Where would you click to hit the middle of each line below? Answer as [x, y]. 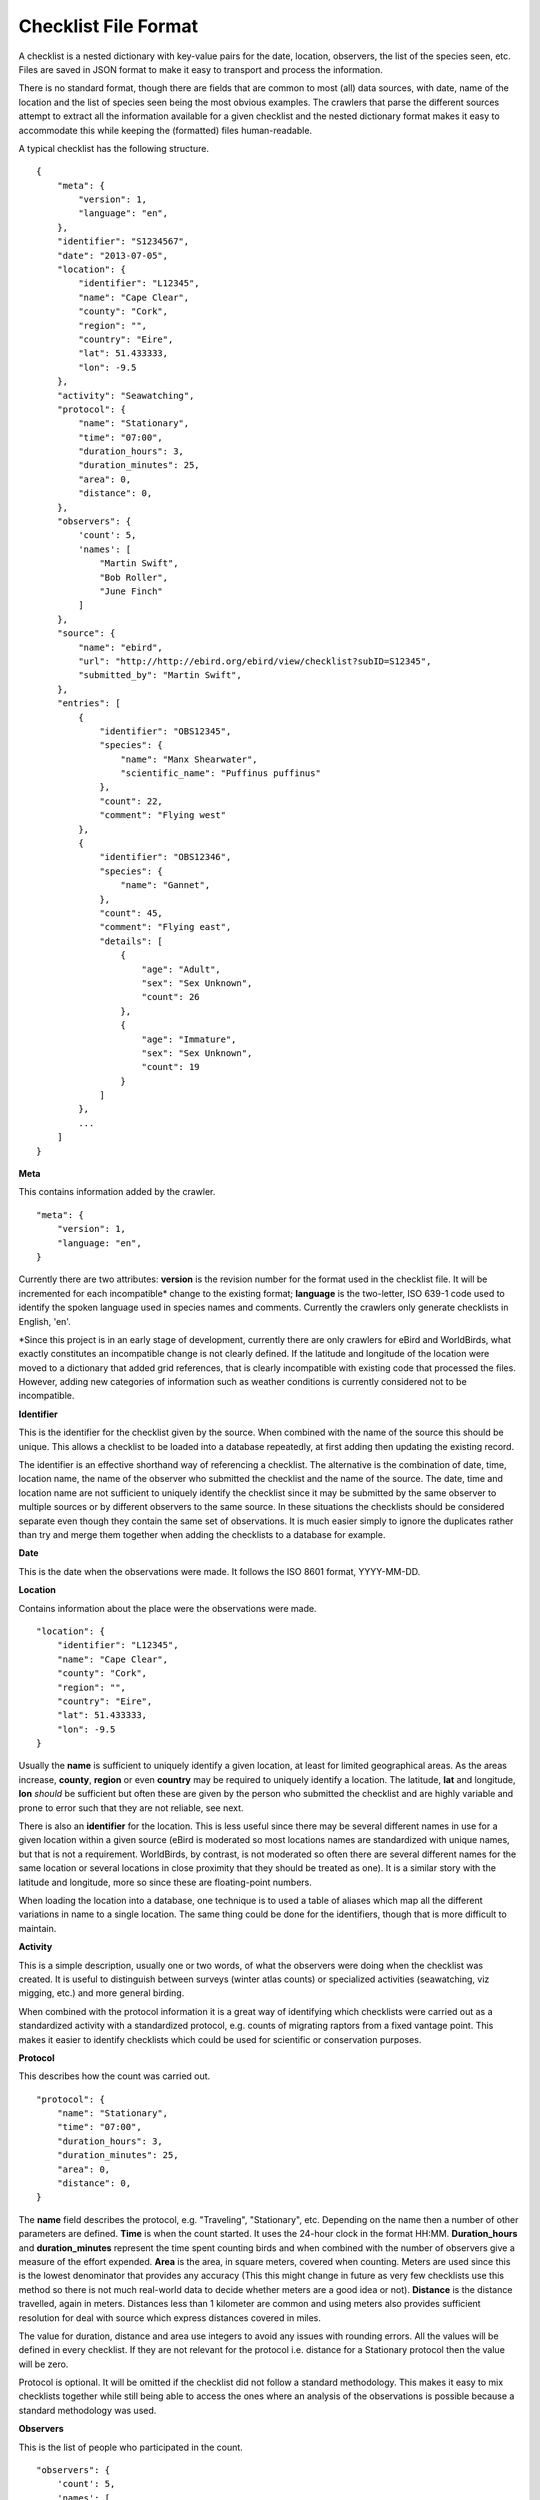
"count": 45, [131, 913]
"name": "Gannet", [165, 885]
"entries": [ [88, 703]
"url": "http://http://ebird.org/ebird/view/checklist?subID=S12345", [255, 661]
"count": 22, [131, 801]
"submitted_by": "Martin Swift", [160, 675]
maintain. [37, 1928]
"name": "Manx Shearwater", [189, 759]
